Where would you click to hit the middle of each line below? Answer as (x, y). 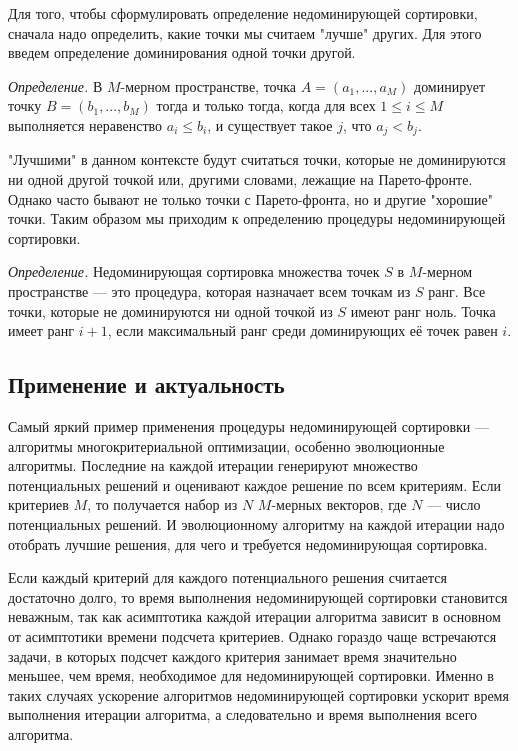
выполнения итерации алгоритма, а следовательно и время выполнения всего (243, 714)
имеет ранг (41, 330)
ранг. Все (457, 290)
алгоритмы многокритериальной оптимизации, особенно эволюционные (226, 445)
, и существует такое (270, 124)
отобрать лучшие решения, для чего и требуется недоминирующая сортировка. (248, 543)
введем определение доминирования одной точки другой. (182, 52)
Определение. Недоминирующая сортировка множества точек (194, 271)
